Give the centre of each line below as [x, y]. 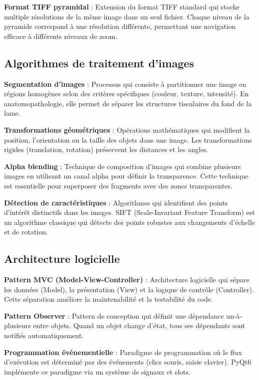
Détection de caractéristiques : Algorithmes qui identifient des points [116, 202]
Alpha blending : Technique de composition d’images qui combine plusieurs [123, 166]
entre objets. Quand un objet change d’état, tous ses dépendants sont [139, 325]
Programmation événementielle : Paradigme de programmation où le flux [123, 352]
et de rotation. [26, 232]
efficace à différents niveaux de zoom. [61, 36]
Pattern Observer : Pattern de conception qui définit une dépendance [114, 315]
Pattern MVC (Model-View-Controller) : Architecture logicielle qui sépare [127, 280]
